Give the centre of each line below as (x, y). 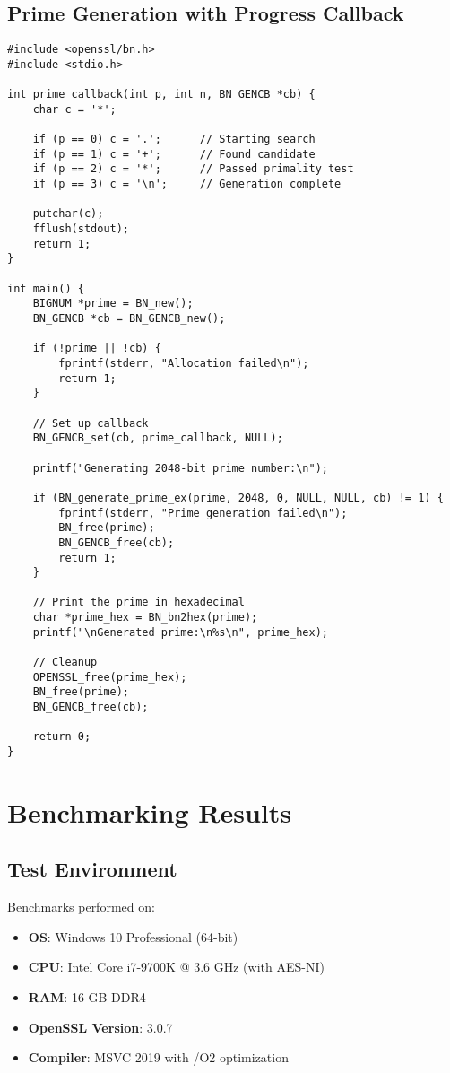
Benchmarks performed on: (81, 907)
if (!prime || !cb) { (97, 349)
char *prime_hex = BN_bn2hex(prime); (145, 618)
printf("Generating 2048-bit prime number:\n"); (180, 468)
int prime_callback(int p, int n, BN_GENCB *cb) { (161, 95)
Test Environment (92, 869)
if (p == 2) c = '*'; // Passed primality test (193, 169)
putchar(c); (68, 214)
